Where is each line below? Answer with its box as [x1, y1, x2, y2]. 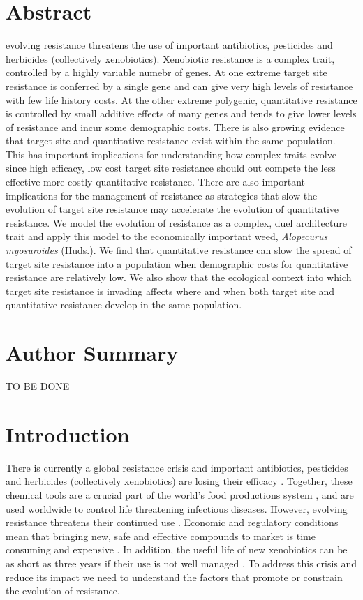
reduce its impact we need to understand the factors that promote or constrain [6, 569, 343, 584]
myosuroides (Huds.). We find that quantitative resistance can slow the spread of [6, 243, 352, 257]
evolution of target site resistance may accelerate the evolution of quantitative [6, 202, 339, 216]
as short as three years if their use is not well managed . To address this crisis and [6, 556, 357, 570]
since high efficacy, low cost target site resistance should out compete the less [6, 160, 336, 175]
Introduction [6, 419, 130, 448]
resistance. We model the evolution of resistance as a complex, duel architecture [6, 215, 347, 230]
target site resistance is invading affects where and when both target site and [6, 283, 335, 298]
